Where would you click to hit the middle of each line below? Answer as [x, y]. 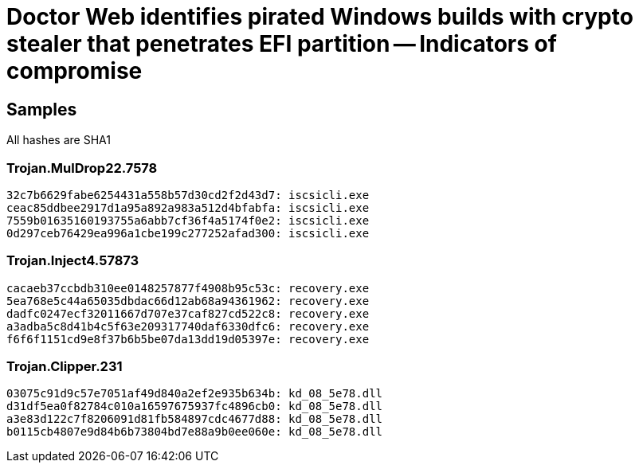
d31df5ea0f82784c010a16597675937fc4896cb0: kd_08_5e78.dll [195, 406]
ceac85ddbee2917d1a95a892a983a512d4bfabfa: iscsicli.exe [188, 207]
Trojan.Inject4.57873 [73, 261]
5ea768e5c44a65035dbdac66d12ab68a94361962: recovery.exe [188, 301]
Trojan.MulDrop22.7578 [82, 168]
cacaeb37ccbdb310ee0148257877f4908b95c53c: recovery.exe [188, 288]
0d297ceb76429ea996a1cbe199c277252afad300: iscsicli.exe [188, 233]
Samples [42, 109]
